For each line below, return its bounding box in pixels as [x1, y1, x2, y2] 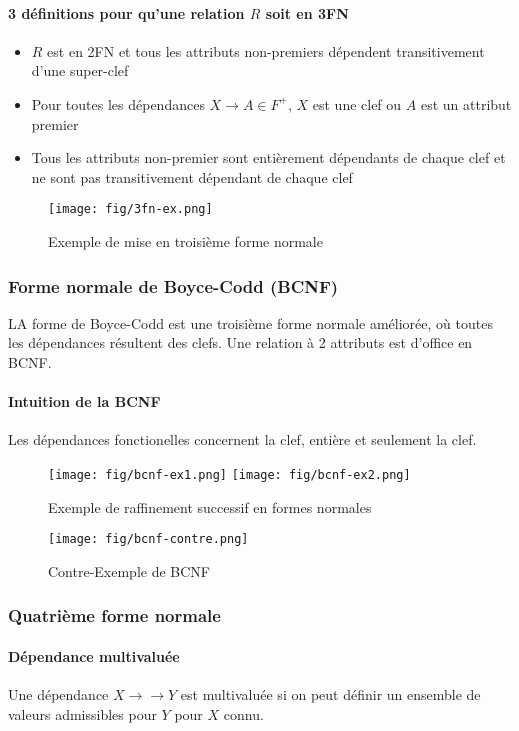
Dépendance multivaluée [8, 645, 180, 666]
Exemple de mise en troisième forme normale [48, 231, 323, 252]
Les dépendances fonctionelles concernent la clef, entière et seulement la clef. [8, 429, 477, 450]
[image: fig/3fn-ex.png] [48, 202, 213, 217]
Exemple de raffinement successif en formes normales [48, 496, 372, 517]
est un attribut [420, 93, 512, 114]
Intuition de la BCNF [8, 391, 161, 412]
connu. [223, 703, 264, 724]
